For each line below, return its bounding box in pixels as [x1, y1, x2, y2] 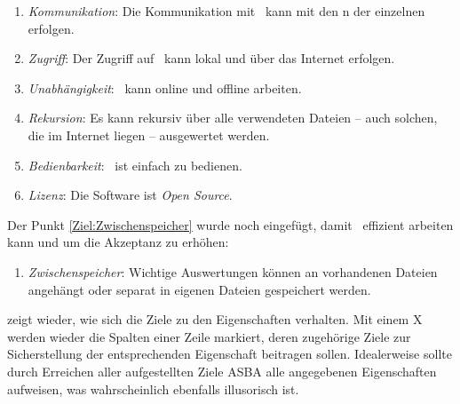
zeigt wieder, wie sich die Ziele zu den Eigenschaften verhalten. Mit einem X [7, 310, 423, 329]
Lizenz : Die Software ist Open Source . [28, 186, 233, 204]
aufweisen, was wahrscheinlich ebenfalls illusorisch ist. [7, 379, 299, 398]
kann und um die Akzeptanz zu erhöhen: [7, 233, 229, 251]
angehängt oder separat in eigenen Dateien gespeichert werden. [28, 280, 371, 298]
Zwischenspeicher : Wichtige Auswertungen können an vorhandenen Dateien [28, 262, 438, 281]
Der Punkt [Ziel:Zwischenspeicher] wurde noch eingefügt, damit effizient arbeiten [7, 215, 454, 234]
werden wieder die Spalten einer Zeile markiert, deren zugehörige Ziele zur [7, 327, 411, 345]
